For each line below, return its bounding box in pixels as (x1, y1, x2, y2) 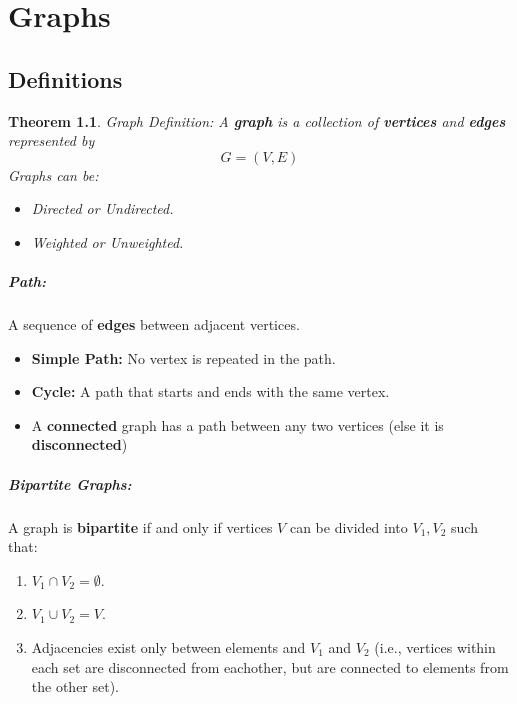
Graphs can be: (8, 164, 99, 185)
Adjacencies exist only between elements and (31, 637, 306, 658)
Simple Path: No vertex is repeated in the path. (31, 347, 336, 368)
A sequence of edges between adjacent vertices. (8, 314, 300, 335)
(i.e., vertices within (374, 637, 496, 658)
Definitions (8, 63, 123, 94)
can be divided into (289, 516, 408, 537)
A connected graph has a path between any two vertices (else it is (31, 414, 444, 435)
